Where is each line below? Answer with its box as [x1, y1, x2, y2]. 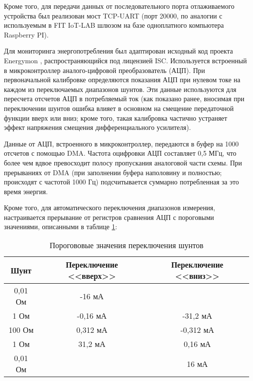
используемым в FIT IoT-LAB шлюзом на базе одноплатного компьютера [4, 20, 224, 30]
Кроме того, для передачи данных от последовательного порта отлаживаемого [4, 1, 235, 11]
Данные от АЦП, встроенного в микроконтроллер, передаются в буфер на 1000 [4, 138, 239, 148]
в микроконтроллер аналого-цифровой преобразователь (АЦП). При [4, 65, 205, 75]
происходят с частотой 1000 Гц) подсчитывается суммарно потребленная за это [4, 177, 239, 187]
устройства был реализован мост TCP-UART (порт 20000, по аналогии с [4, 10, 222, 20]
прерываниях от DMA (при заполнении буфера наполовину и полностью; [4, 167, 222, 177]
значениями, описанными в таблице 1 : [4, 221, 117, 232]
